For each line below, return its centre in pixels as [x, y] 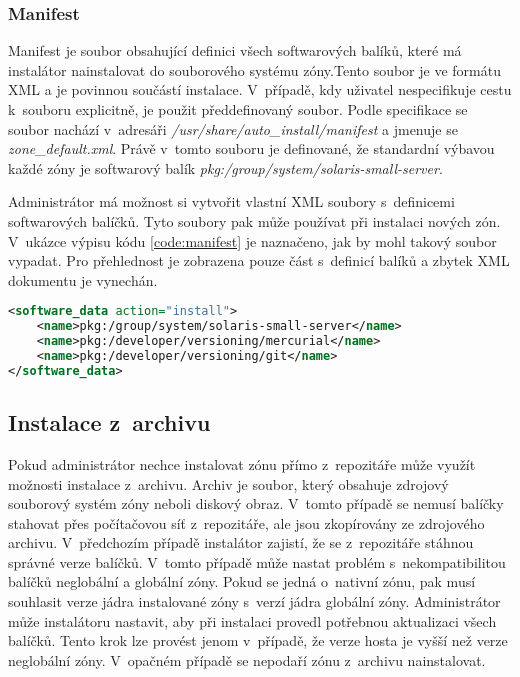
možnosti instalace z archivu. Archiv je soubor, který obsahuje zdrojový [228, 483]
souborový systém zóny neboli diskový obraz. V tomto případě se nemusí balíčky [256, 503]
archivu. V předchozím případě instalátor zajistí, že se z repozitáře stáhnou [241, 542]
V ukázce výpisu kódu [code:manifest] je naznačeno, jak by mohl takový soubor [252, 240]
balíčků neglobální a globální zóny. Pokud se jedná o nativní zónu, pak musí [242, 581]
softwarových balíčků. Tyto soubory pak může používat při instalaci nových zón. [254, 220]
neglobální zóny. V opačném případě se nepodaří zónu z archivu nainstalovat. [247, 659]
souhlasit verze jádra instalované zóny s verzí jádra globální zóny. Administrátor [254, 601]
